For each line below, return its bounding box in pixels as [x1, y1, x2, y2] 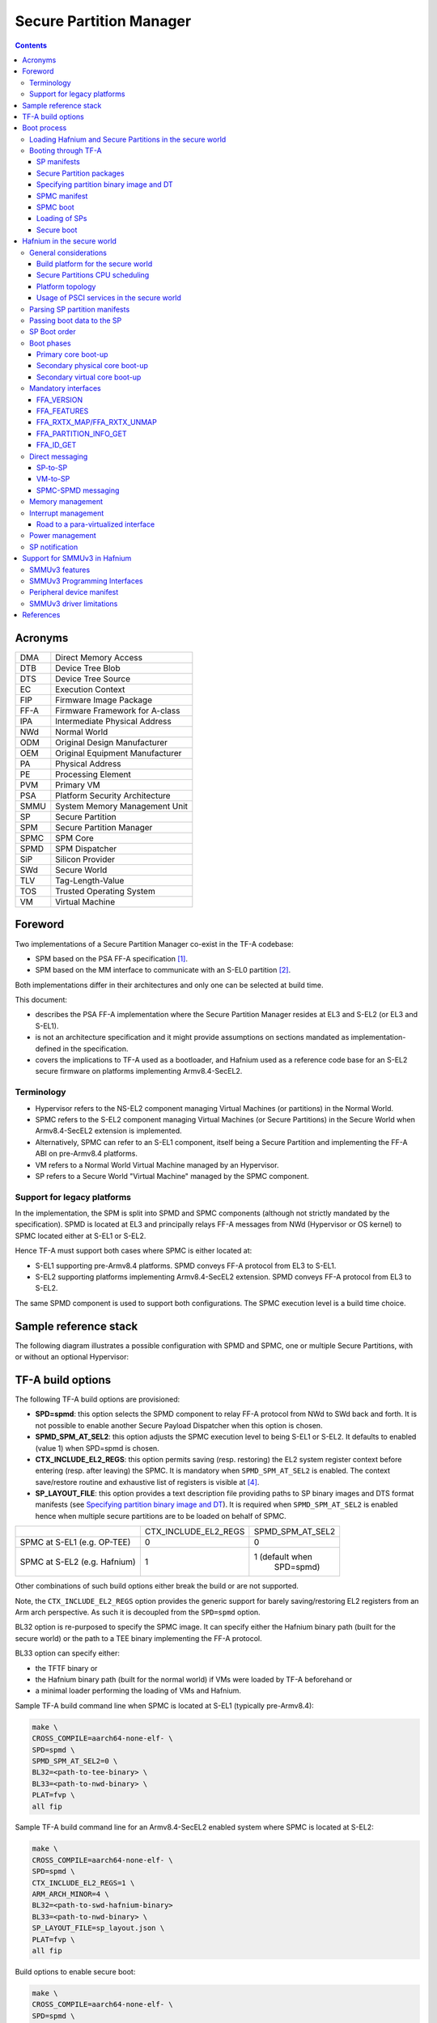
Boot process [22, 123, 67, 133]
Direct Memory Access [55, 651, 143, 663]
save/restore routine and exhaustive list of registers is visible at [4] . [35, 1477, 260, 1487]
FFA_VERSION [36, 395, 83, 405]
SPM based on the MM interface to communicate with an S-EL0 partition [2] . [35, 965, 291, 975]
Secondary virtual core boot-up [36, 372, 142, 382]
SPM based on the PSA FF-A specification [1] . [35, 953, 188, 963]
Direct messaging [29, 452, 88, 461]
